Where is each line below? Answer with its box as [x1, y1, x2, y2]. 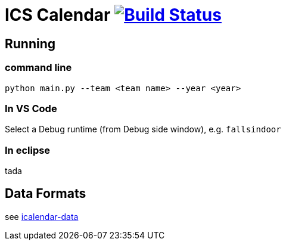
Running [5, 36, 56, 51]
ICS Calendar [5, 5, 111, 25]
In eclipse [5, 144, 51, 156]
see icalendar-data [5, 211, 79, 222]
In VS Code [5, 102, 57, 114]
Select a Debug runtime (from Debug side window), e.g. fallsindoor [5, 124, 281, 135]
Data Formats [5, 186, 86, 201]
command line [5, 61, 72, 74]
